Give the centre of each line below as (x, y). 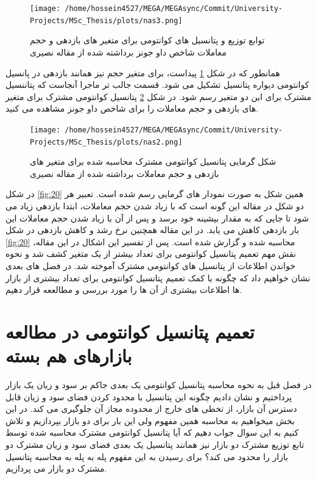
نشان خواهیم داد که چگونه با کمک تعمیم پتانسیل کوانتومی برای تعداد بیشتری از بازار (158, 277)
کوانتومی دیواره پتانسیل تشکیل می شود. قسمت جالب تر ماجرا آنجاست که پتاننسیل (157, 85)
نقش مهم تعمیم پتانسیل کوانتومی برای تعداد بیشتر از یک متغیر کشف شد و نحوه (151, 254)
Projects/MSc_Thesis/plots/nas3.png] (106, 20)
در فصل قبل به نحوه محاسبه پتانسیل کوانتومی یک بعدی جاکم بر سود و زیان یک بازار (159, 385)
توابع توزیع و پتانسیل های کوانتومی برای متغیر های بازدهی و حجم (147, 40)
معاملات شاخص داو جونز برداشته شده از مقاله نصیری (128, 52)
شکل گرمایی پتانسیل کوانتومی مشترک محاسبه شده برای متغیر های (153, 161)
